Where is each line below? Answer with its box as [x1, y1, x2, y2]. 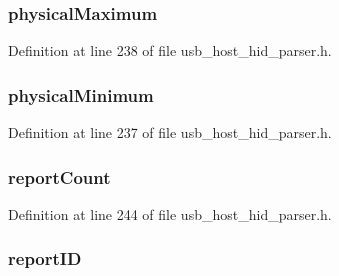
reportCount [8, 164, 111, 189]
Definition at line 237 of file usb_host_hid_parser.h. [8, 122, 332, 143]
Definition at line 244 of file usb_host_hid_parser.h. [8, 203, 332, 224]
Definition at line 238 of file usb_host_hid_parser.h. [8, 40, 332, 61]
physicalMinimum [8, 82, 154, 107]
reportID [8, 246, 82, 271]
